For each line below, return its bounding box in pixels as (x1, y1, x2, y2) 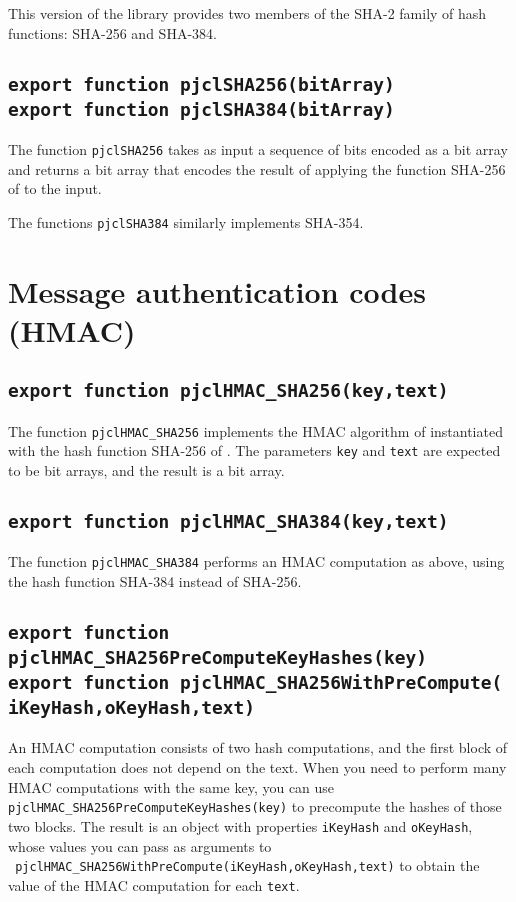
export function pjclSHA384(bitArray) (8, 98, 395, 120)
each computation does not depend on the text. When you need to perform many (8, 757, 507, 777)
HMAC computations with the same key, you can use (8, 776, 335, 797)
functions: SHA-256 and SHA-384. (8, 22, 217, 43)
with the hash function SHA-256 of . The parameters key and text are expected (8, 440, 501, 461)
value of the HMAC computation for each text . (8, 874, 300, 895)
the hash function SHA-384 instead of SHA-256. (8, 571, 302, 592)
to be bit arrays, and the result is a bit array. (8, 460, 285, 481)
